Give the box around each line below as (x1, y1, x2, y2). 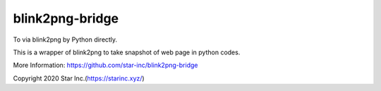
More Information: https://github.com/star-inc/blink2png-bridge (13, 61, 198, 70)
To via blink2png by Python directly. (13, 35, 118, 44)
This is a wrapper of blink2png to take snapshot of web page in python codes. (13, 48, 241, 56)
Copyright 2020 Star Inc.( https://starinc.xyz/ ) (13, 74, 145, 83)
